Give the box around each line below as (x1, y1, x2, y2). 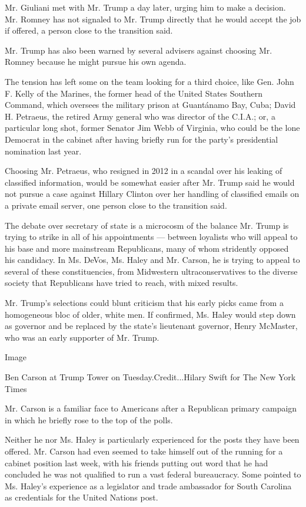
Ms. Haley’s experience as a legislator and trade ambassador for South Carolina (5, 479, 292, 492)
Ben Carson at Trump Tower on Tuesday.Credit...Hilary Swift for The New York (5, 371, 296, 383)
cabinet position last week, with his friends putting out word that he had (5, 456, 268, 469)
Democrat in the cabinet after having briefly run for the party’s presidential (5, 133, 278, 145)
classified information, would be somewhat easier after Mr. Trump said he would (5, 176, 295, 188)
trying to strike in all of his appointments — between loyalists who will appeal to (5, 231, 298, 243)
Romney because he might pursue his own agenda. (5, 55, 187, 68)
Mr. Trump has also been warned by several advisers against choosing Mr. (5, 44, 272, 56)
